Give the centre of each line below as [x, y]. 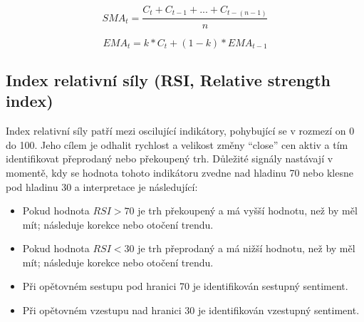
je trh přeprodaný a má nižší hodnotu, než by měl [246, 248]
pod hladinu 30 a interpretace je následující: [102, 186]
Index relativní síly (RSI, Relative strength [168, 79]
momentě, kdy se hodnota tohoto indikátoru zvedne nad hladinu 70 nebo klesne [180, 172]
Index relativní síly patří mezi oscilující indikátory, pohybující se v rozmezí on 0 [180, 131]
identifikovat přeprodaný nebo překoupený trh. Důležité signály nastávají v [170, 159]
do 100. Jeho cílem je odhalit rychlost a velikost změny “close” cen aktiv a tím [177, 144]
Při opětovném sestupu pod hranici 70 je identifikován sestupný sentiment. [185, 286]
